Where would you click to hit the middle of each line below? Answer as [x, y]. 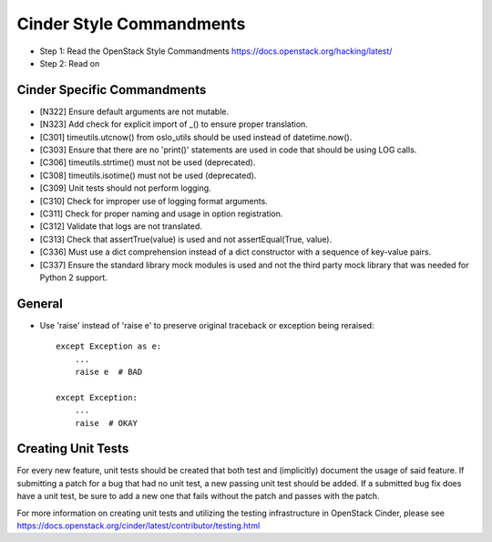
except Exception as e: [109, 346]
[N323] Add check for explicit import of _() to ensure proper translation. [174, 124]
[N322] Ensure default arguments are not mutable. [134, 111]
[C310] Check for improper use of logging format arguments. [154, 201]
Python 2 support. [74, 277]
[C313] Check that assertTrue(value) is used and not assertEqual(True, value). [186, 239]
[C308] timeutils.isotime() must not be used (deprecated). [148, 175]
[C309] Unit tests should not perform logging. [125, 188]
